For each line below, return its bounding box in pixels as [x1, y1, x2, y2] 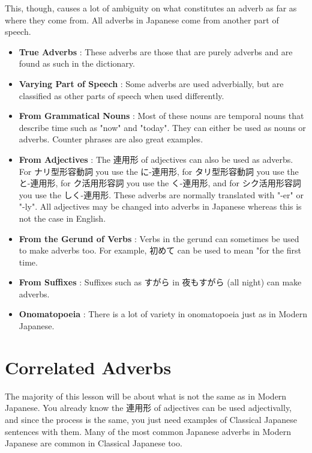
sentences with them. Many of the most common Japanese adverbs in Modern [5, 425, 292, 437]
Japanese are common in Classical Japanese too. [5, 437, 182, 449]
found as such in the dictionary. [19, 57, 135, 70]
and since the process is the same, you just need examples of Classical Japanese [5, 413, 298, 425]
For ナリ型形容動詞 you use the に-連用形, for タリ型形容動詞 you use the [19, 165, 299, 177]
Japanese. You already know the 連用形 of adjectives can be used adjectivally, [5, 401, 292, 414]
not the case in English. [19, 211, 106, 224]
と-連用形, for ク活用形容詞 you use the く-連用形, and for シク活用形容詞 [19, 177, 301, 189]
